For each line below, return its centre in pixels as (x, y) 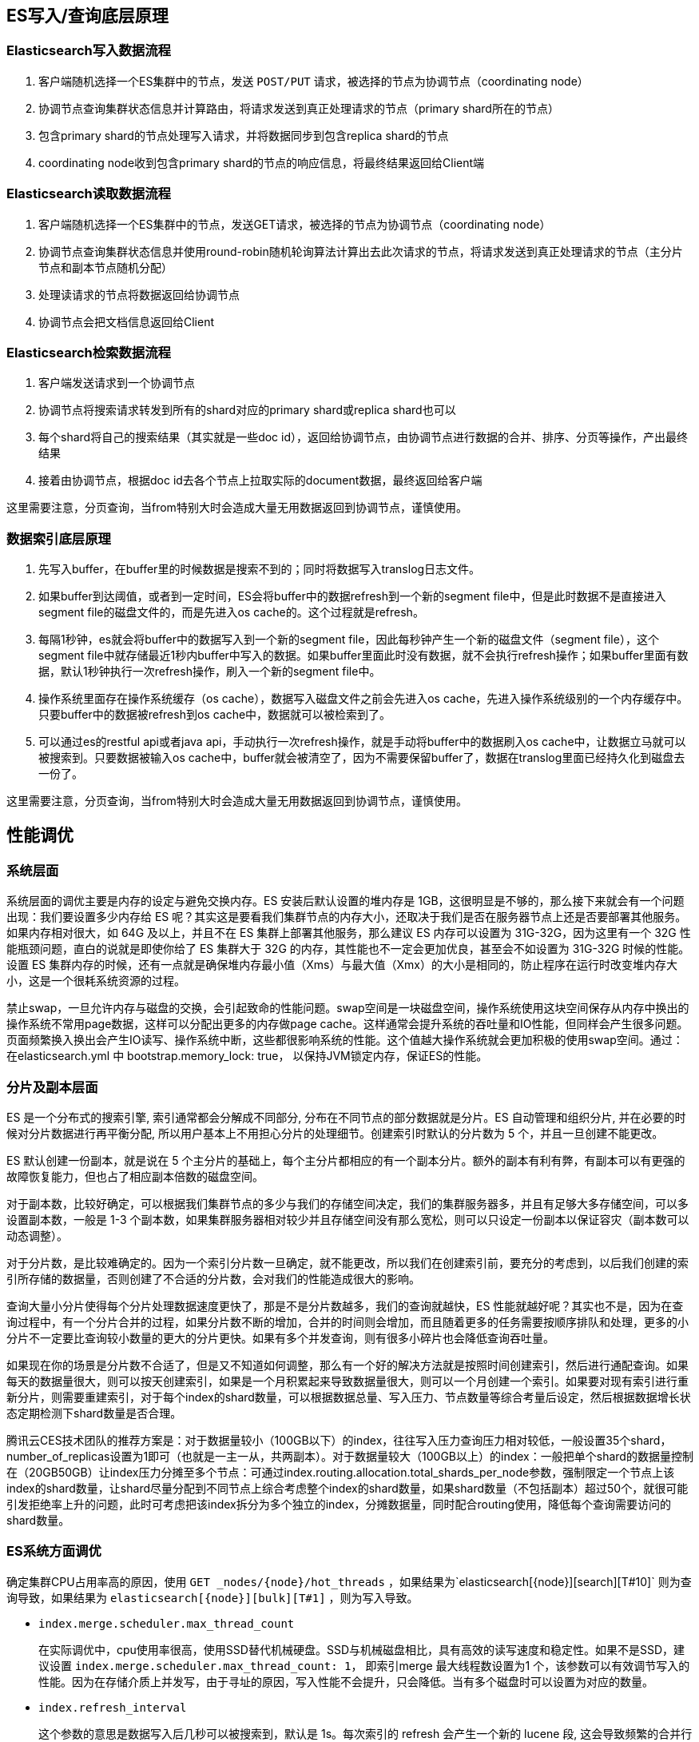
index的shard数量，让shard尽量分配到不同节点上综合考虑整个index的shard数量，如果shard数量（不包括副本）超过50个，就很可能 (348, 1489)
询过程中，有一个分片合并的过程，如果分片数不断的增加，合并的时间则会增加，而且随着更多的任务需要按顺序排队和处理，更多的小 (348, 1322)
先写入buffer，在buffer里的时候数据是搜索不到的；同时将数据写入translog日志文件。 (260, 569)
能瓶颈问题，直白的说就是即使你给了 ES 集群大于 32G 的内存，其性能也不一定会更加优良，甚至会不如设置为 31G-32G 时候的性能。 (348, 949)
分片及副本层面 (52, 1087)
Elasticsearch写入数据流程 (89, 51)
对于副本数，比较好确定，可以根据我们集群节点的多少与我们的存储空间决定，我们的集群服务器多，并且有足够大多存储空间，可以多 (348, 1204)
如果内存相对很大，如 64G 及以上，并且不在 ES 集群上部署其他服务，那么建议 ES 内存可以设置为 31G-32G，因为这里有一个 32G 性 (349, 933)
